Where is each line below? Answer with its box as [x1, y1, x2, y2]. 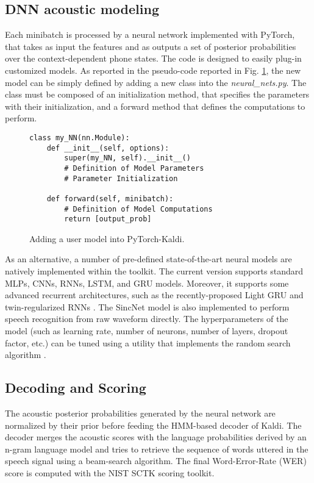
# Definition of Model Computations [64, 204, 213, 213]
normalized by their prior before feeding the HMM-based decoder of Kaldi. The [5, 418, 302, 431]
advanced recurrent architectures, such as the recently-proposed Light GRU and [5, 288, 304, 301]
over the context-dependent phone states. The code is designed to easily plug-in [5, 52, 302, 65]
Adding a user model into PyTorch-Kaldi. [29, 232, 185, 245]
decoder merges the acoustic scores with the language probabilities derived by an [5, 431, 307, 443]
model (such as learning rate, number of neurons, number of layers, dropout [5, 324, 288, 337]
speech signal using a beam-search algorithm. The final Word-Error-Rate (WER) [5, 454, 307, 467]
